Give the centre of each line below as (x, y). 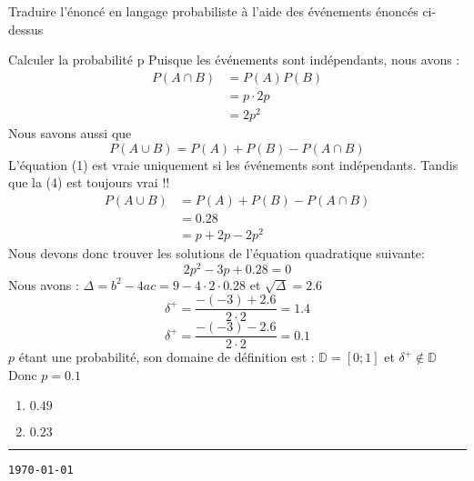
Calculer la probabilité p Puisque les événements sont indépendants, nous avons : (234, 60)
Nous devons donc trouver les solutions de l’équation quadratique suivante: (217, 252)
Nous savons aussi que (70, 132)
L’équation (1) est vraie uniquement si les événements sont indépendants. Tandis (233, 164)
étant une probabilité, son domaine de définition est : (166, 357)
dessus (26, 29)
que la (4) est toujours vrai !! (89, 182)
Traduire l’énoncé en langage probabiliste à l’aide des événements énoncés (213, 11)
